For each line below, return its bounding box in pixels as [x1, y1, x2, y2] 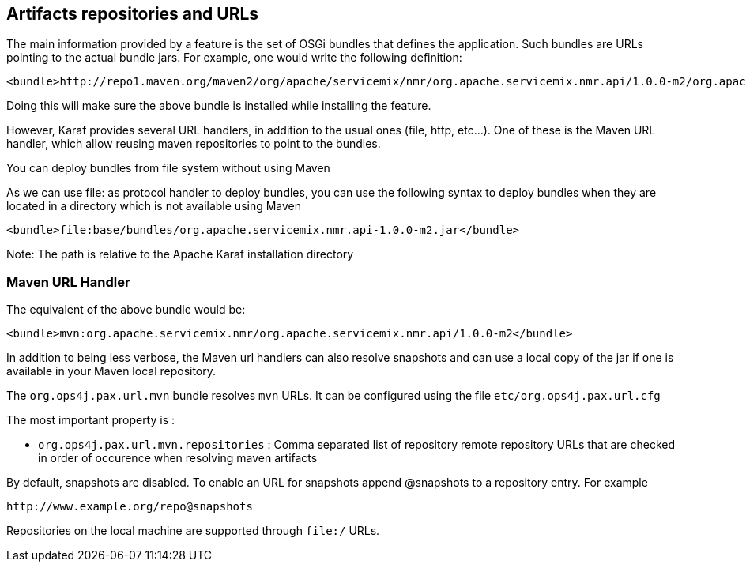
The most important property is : [6, 413, 175, 427]
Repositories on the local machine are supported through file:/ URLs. [6, 524, 380, 538]
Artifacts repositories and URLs [6, 4, 259, 24]
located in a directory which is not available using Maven [6, 199, 302, 213]
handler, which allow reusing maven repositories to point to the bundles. [6, 137, 381, 151]
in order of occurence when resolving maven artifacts [38, 451, 318, 465]
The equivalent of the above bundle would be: [6, 303, 246, 317]
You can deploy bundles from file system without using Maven [6, 161, 330, 175]
